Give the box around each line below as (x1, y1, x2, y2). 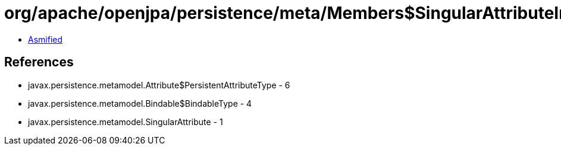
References (4, 55, 74, 70)
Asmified (28, 34, 63, 44)
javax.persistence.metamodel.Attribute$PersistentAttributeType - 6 (28, 79, 290, 90)
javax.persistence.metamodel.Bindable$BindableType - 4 (28, 98, 252, 108)
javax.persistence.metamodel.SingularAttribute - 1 (28, 116, 223, 127)
